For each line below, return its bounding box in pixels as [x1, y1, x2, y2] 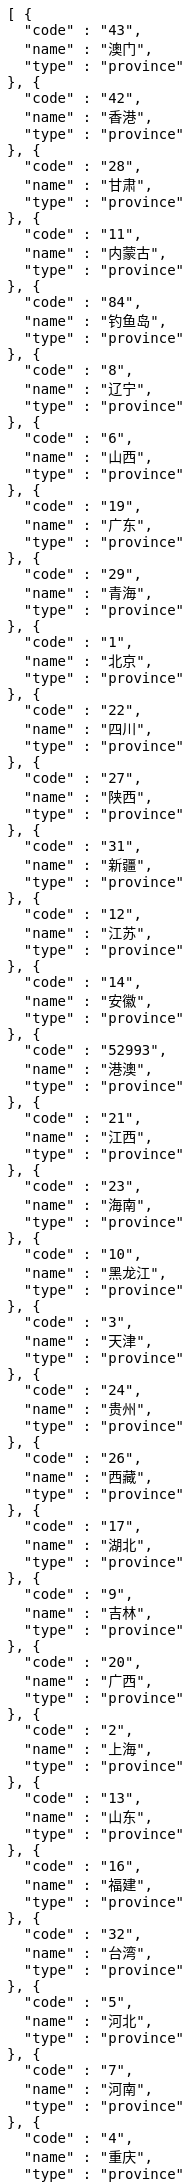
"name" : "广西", [23, 1673, 154, 1689]
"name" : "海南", [23, 1197, 154, 1213]
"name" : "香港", [23, 109, 154, 125]
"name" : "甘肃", [23, 177, 154, 193]
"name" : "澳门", [23, 41, 154, 57]
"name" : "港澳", [23, 1061, 154, 1077]
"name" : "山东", [23, 1809, 154, 1825]
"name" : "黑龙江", [23, 1265, 168, 1281]
